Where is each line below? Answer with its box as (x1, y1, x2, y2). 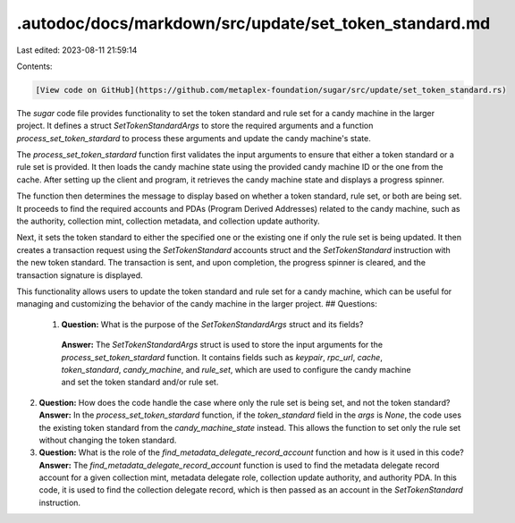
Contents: (16, 61, 53, 72)
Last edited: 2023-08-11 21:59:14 (16, 45, 138, 55)
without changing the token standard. (38, 434, 177, 445)
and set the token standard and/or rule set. (61, 376, 219, 388)
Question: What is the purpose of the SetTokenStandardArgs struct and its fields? (61, 318, 364, 330)
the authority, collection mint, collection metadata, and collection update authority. (16, 215, 321, 227)
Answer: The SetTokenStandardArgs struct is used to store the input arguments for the (61, 340, 384, 350)
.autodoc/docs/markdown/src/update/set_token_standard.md (16, 13, 491, 33)
